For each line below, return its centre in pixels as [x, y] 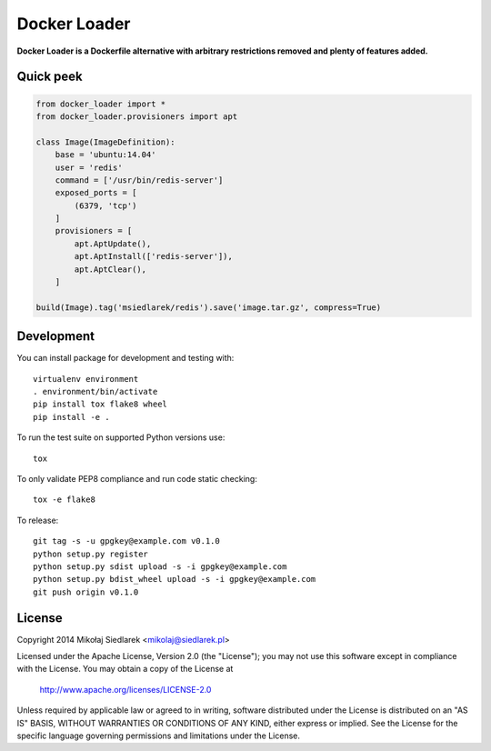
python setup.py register [91, 554]
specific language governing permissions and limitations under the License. [158, 736]
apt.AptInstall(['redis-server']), [154, 256]
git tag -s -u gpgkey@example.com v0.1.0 [126, 541]
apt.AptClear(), [110, 269]
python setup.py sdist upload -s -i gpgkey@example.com [160, 566]
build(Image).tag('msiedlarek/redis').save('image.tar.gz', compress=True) [209, 307]
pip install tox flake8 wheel [100, 404]
